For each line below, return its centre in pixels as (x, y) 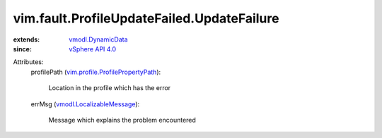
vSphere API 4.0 (93, 49)
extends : (27, 39)
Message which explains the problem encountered (122, 120)
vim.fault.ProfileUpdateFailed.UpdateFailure (146, 18)
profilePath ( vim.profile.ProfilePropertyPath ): (96, 72)
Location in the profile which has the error (110, 88)
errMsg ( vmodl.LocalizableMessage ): (85, 104)
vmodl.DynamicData (98, 39)
